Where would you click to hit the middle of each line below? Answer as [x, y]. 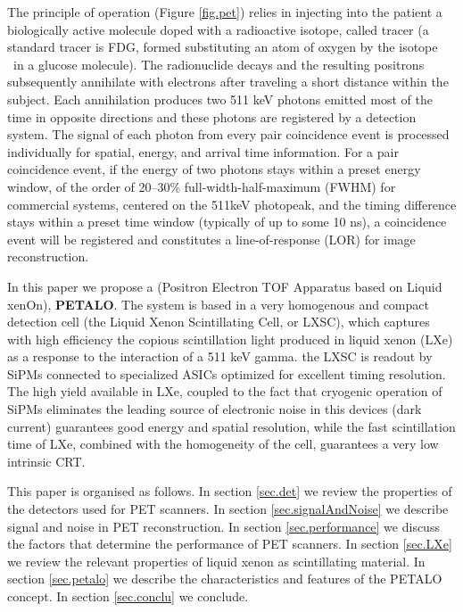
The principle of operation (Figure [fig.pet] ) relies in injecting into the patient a [225, 12]
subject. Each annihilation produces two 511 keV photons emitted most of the [220, 99]
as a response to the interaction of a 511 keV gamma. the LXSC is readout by [220, 356]
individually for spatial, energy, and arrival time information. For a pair [203, 151]
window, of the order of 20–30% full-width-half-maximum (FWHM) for [202, 186]
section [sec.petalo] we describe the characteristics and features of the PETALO [225, 579]
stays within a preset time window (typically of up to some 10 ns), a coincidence [227, 222]
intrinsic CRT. [46, 461]
